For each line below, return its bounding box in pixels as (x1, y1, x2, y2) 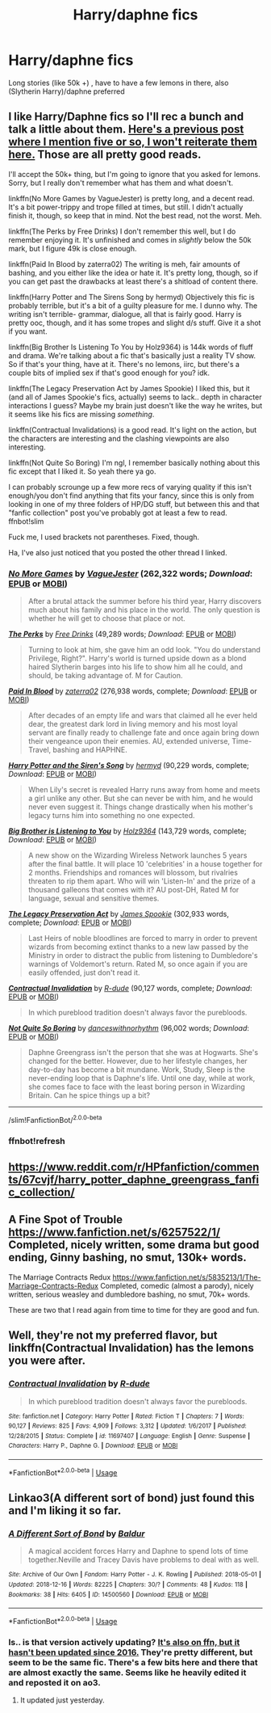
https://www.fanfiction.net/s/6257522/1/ (8, 1226, 220, 1239)
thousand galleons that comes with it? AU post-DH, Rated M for (27, 885, 240, 895)
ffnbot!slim (8, 516, 44, 526)
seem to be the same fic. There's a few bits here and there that (8, 1657, 258, 1669)
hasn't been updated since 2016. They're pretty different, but (8, 1647, 253, 1658)
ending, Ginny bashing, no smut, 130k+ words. (8, 1251, 248, 1264)
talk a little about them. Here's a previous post (8, 123, 244, 137)
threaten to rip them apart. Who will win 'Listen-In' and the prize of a (27, 876, 256, 886)
